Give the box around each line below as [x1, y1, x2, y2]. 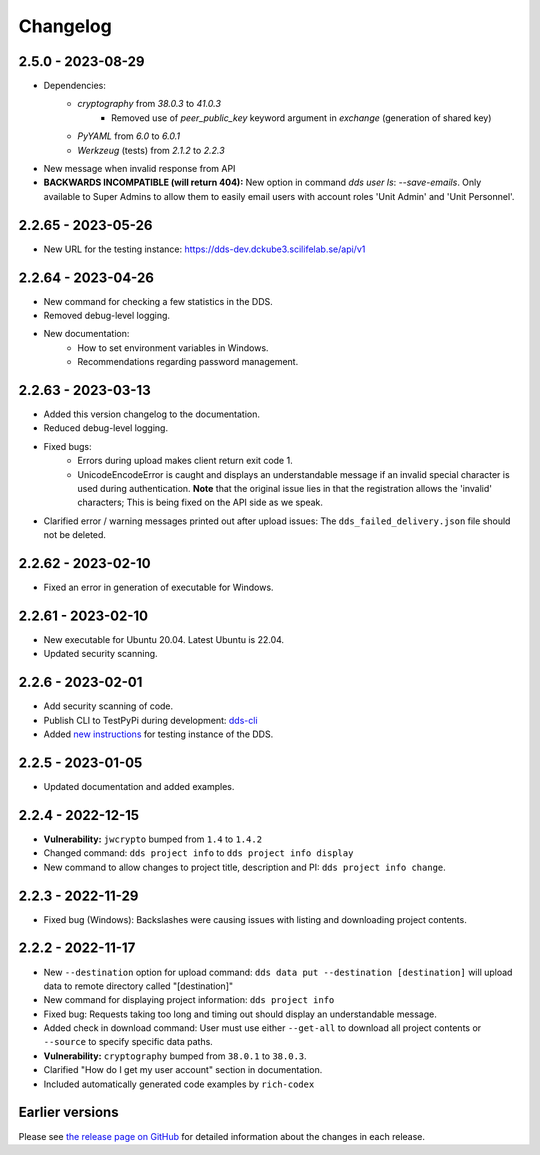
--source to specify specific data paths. [43, 1036, 214, 1048]
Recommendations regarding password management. [77, 356, 299, 368]
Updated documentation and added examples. [43, 781, 235, 792]
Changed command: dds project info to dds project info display [43, 847, 354, 859]
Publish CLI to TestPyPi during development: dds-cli [43, 714, 259, 726]
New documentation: [43, 328, 130, 340]
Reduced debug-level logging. [43, 422, 169, 434]
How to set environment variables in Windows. [77, 341, 269, 354]
